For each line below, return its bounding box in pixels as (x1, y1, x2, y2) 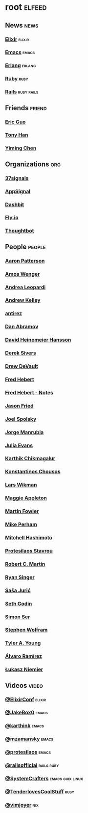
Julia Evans (5, 442, 33, 449)
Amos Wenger (5, 270, 40, 277)
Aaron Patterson (5, 257, 45, 264)
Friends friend (5, 104, 47, 112)
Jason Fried (5, 402, 34, 409)
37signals (5, 174, 29, 181)
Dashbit (5, 201, 24, 208)
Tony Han (5, 132, 28, 139)
